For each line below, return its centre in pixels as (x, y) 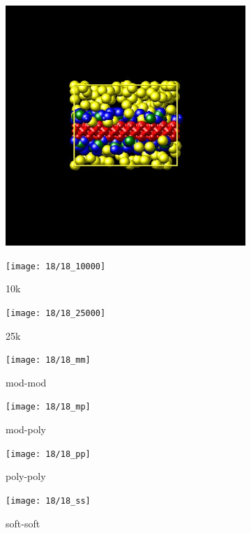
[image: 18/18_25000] (56, 313)
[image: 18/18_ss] (48, 501)
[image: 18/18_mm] (48, 360)
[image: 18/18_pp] (48, 454)
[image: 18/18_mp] (48, 407)
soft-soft (23, 523)
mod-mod (26, 382)
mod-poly (26, 429)
